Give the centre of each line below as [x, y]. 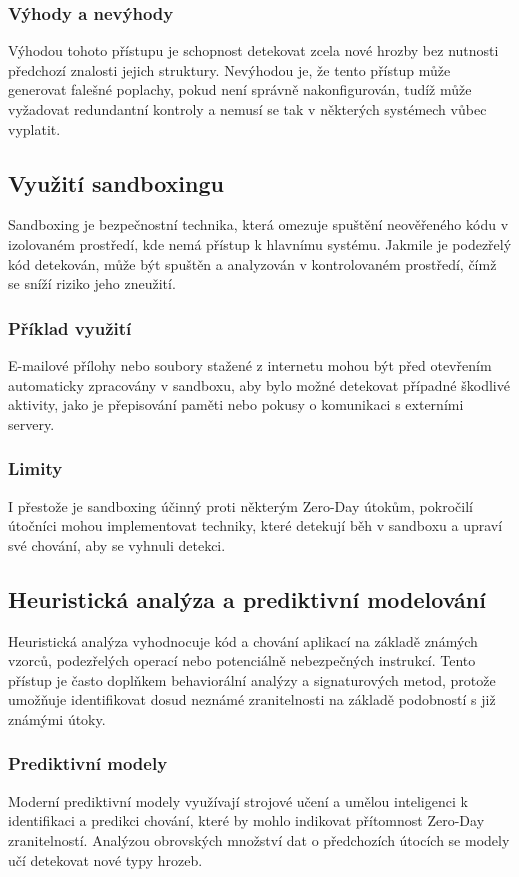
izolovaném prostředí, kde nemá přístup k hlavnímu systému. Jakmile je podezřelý [260, 243]
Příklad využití [70, 327]
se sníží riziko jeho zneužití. [92, 283]
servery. [31, 423]
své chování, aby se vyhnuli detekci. [117, 544]
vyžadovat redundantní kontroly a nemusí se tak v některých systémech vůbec [247, 109]
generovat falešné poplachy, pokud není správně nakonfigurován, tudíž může [240, 89]
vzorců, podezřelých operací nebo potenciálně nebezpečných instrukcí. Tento [242, 660]
